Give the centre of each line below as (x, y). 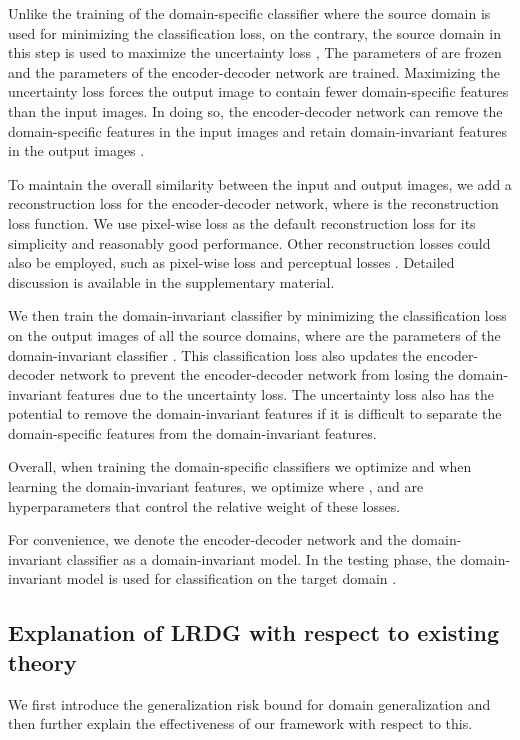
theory (42, 661)
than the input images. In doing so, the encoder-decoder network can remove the (255, 110)
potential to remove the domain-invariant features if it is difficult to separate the (255, 413)
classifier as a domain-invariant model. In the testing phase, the (261, 558)
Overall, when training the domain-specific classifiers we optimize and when (240, 466)
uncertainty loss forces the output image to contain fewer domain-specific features (258, 91)
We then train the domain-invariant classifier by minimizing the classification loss (257, 315)
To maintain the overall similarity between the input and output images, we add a (260, 183)
